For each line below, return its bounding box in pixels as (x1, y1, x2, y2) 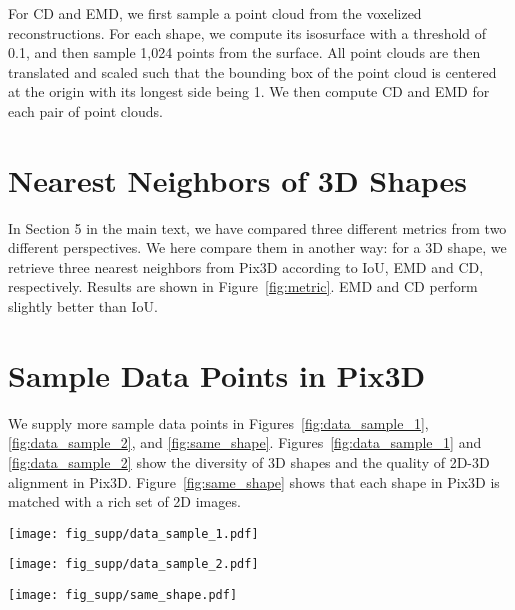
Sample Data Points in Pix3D (8, 354, 426, 395)
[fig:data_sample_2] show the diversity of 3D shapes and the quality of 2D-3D (8, 451, 490, 472)
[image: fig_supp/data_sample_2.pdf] (8, 557, 259, 572)
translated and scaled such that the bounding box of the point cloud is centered (8, 61, 497, 82)
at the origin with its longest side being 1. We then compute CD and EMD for (8, 81, 490, 102)
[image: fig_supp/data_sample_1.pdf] (8, 526, 259, 541)
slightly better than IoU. (8, 296, 158, 317)
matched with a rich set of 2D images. (8, 491, 241, 512)
